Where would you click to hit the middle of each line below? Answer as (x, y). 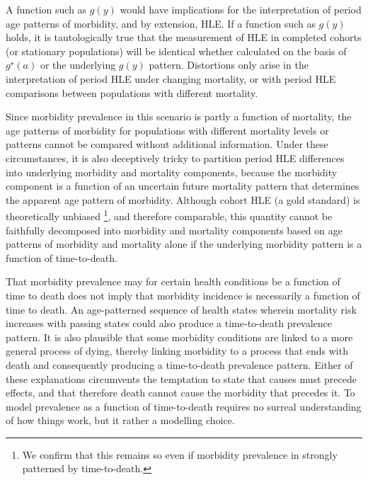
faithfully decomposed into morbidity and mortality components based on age (174, 230)
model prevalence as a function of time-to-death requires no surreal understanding (184, 406)
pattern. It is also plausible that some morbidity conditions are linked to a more (179, 337)
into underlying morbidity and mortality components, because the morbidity (172, 172)
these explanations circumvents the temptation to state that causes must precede (181, 378)
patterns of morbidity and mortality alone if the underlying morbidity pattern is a (184, 244)
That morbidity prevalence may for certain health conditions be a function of (173, 281)
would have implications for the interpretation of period (241, 9)
